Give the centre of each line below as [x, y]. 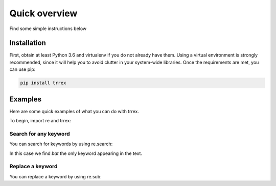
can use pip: [22, 69]
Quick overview [43, 13]
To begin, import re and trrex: [40, 121]
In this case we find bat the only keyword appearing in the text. [76, 153]
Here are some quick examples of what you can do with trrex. [74, 111]
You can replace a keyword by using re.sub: [55, 176]
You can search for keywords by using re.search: [61, 144]
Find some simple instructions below [48, 29]
